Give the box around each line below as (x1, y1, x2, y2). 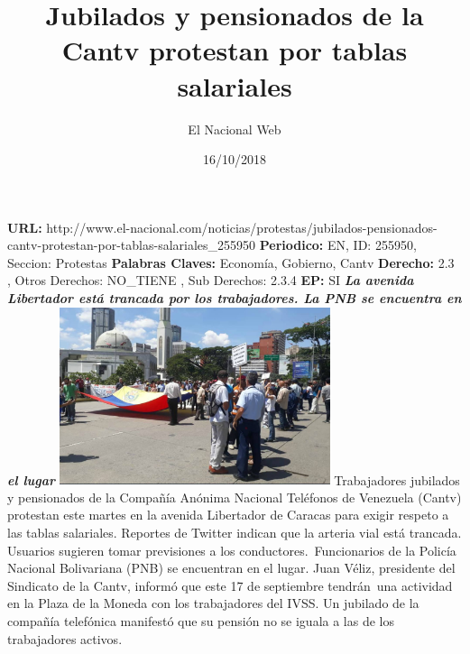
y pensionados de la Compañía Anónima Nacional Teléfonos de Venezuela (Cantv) (7, 487, 462, 506)
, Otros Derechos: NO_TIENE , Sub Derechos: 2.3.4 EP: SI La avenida (7, 271, 414, 290)
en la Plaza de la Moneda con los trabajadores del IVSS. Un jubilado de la (7, 594, 419, 613)
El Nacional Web (188, 119, 281, 138)
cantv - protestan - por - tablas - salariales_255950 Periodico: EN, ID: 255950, (7, 235, 417, 254)
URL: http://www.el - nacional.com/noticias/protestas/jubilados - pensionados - (7, 217, 438, 236)
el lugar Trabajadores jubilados (7, 470, 460, 489)
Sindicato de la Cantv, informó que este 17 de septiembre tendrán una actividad (7, 576, 453, 594)
